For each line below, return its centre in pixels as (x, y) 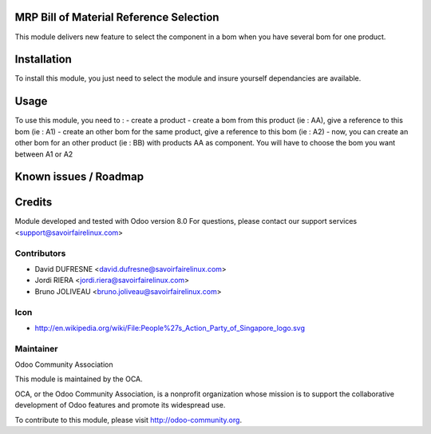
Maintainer (36, 348)
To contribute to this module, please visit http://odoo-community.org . (129, 420)
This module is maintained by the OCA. (79, 379)
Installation (43, 60)
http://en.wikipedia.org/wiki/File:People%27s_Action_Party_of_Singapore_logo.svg (170, 328)
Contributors (40, 253)
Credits (34, 203)
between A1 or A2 (44, 154)
